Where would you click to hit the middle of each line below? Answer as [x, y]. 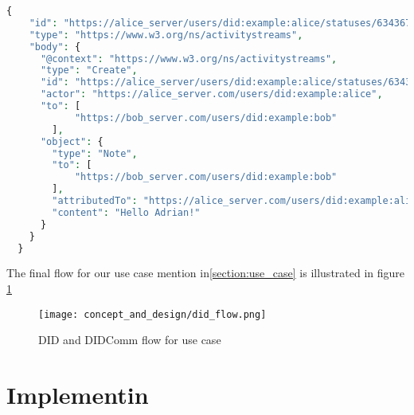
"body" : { [55, 47]
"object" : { [72, 141]
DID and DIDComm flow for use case [130, 340]
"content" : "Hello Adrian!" [126, 212]
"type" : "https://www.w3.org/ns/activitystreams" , [166, 35]
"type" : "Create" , [89, 70]
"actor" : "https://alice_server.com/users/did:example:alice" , [211, 94]
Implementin [78, 394]
